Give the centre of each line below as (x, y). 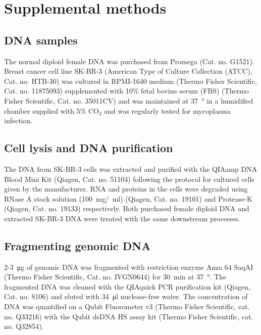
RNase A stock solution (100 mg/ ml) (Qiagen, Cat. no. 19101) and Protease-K (128, 198)
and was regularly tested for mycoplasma (167, 110)
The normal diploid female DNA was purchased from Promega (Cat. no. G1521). (129, 61)
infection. (18, 121)
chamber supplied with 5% (45, 110)
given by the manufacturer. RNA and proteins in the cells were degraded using (126, 189)
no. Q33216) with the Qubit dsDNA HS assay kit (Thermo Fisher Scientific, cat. (129, 316)
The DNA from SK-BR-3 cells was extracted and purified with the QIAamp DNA (131, 169)
